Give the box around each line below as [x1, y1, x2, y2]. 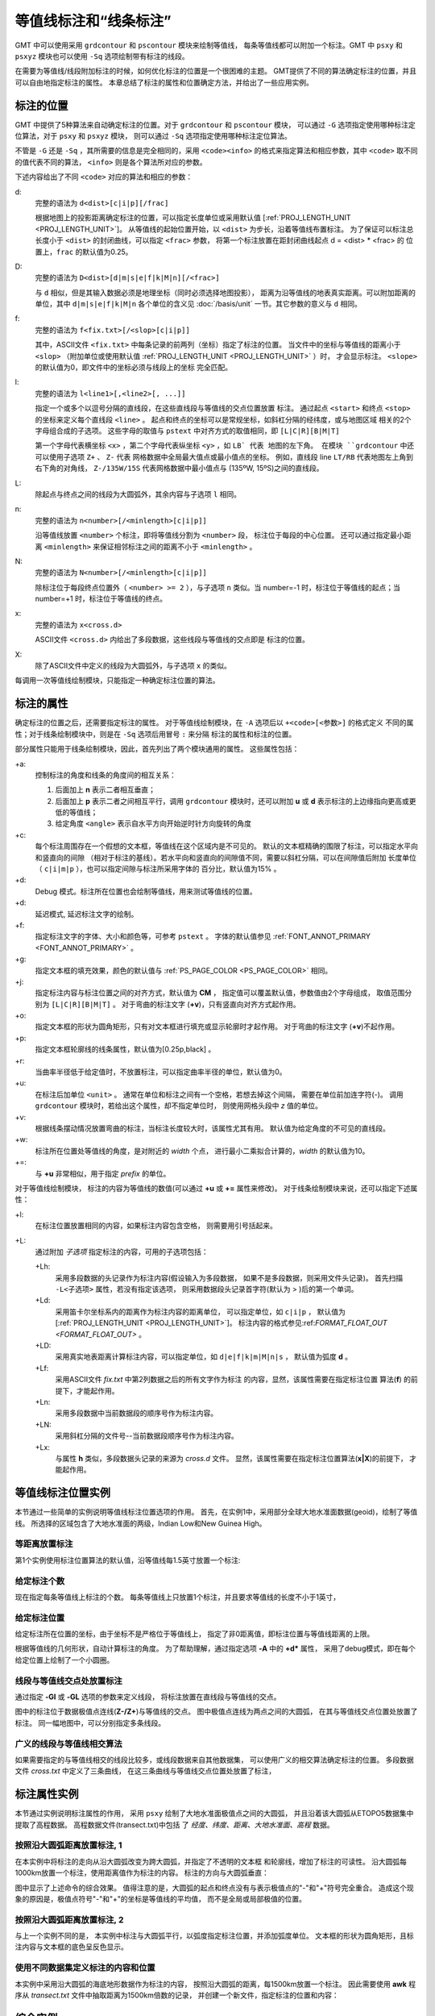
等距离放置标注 [14, 1539, 73, 1550]
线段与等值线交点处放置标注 [14, 1675, 122, 1686]
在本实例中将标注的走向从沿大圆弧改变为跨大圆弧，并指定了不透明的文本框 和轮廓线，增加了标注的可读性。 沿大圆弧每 [14, 1856, 407, 1866]
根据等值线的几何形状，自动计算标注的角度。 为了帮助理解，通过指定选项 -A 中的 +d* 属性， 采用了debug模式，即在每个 [14, 1643, 416, 1653]
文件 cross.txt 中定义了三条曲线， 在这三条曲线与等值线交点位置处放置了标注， [14, 1766, 276, 1776]
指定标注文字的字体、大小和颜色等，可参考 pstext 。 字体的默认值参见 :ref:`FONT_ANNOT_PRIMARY [35, 931, 371, 941]
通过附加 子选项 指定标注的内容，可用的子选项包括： [35, 1247, 209, 1256]
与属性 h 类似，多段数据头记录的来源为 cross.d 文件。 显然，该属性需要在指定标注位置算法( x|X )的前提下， [55, 1453, 408, 1463]
